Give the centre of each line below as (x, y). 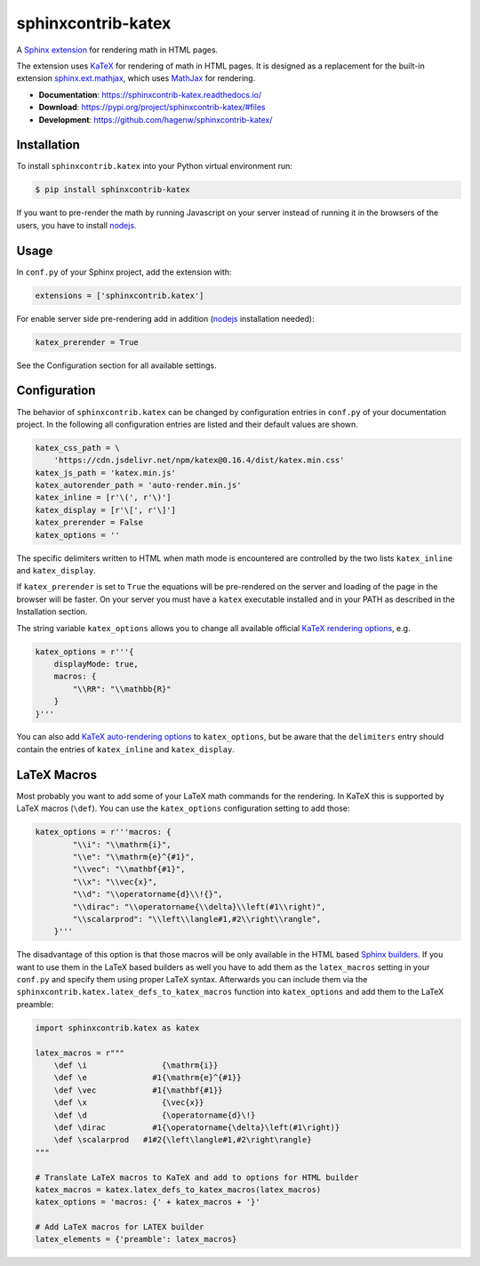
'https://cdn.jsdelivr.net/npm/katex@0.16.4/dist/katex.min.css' (199, 461)
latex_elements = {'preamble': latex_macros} (136, 1239)
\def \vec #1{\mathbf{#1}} (138, 1090)
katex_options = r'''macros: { (104, 832)
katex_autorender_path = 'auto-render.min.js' (138, 485)
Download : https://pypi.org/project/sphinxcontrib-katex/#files (152, 108)
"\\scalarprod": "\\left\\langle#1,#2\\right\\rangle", (197, 919)
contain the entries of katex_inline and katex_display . (125, 749)
